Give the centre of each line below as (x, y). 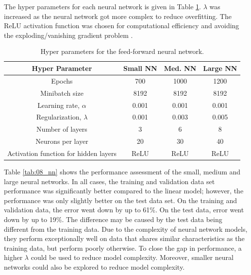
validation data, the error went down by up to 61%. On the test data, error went (124, 210)
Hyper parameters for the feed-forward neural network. (122, 51)
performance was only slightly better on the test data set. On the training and (120, 200)
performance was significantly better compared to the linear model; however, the (124, 191)
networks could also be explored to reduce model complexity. (94, 266)
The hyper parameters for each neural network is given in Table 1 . (102, 6)
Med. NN (180, 68)
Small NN (140, 68)
